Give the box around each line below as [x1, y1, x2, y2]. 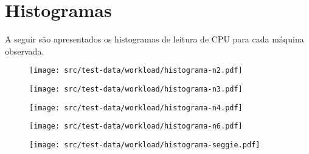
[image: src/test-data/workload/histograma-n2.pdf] [29, 66, 243, 75]
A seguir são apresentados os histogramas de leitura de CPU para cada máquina [5, 33, 304, 45]
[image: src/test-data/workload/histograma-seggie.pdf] [29, 140, 260, 149]
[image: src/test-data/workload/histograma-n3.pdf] [29, 84, 243, 93]
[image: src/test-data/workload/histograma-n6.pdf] [29, 122, 243, 131]
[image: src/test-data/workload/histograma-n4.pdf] [29, 103, 243, 112]
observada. [5, 44, 44, 57]
